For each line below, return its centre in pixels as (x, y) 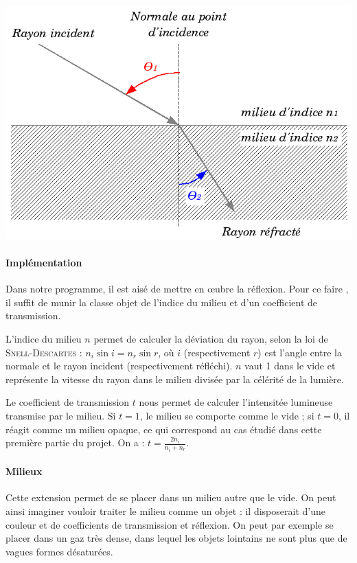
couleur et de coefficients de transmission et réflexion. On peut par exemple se (170, 524)
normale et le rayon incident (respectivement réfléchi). (119, 366)
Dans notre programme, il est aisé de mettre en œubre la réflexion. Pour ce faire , (177, 289)
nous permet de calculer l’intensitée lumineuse (236, 402)
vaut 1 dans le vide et (290, 366)
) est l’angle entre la (300, 352)
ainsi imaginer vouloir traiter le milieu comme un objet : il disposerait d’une (165, 510)
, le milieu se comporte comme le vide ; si (227, 415)
